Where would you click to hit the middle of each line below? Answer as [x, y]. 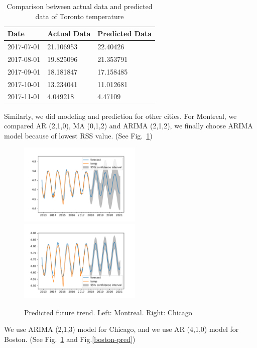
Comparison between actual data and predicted [80, 6]
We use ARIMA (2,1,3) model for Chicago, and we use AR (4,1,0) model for [121, 329]
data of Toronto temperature [80, 16]
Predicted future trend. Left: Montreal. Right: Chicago [108, 312]
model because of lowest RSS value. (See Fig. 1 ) [78, 135]
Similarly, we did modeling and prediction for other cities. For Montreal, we [120, 116]
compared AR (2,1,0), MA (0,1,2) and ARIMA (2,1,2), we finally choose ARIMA [128, 126]
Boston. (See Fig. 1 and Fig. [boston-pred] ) [70, 339]
